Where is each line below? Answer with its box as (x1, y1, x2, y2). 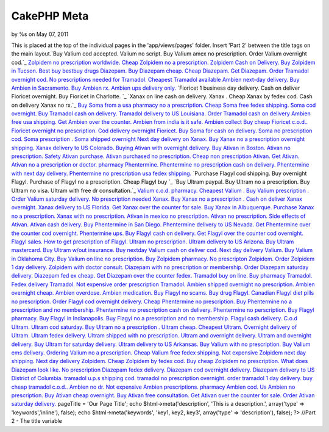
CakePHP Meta (11, 9, 89, 23)
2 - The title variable (11, 417, 62, 425)
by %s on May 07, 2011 (11, 31, 69, 38)
